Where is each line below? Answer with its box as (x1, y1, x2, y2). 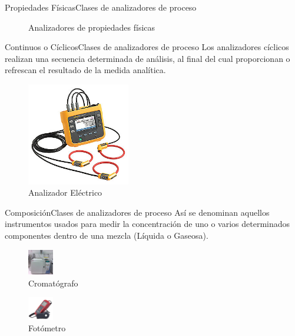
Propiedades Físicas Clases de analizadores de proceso (5, 1, 197, 13)
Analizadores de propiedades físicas (28, 21, 155, 33)
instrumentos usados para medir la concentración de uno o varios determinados (5, 218, 290, 230)
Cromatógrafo (28, 276, 78, 289)
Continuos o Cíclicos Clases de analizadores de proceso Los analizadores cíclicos (5, 41, 289, 53)
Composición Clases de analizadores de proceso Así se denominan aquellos (5, 206, 270, 218)
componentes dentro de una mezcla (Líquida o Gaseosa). (5, 229, 208, 241)
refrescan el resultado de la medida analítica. (5, 64, 166, 76)
